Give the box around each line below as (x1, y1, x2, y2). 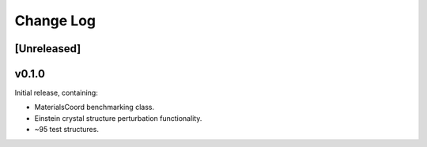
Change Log (14, 12, 96, 29)
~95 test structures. (34, 125, 99, 134)
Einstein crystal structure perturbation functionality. (34, 113, 202, 122)
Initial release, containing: (14, 88, 98, 98)
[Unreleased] (14, 42, 81, 55)
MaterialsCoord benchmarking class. (34, 103, 154, 112)
